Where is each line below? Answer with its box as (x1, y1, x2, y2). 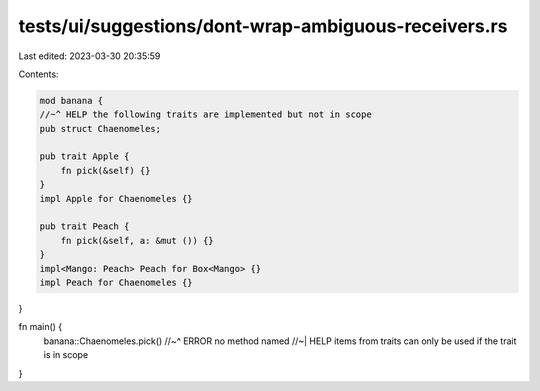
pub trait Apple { (39, 151, 130, 162)
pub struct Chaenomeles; (39, 123, 162, 134)
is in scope (43, 349, 89, 361)
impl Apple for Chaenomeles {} (39, 193, 194, 204)
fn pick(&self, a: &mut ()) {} (60, 235, 214, 246)
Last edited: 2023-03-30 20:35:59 (18, 50, 161, 62)
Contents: (18, 68, 59, 80)
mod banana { (39, 95, 104, 106)
